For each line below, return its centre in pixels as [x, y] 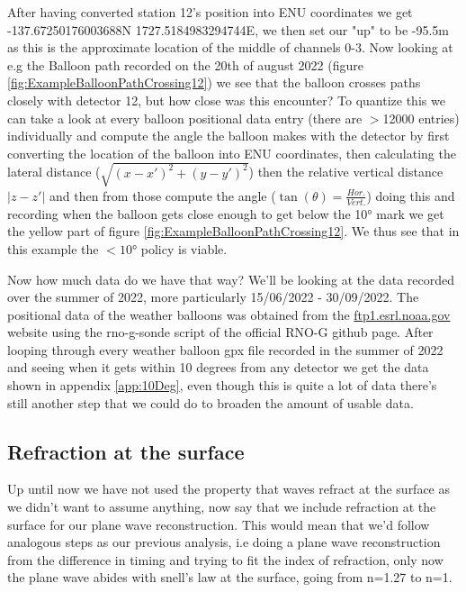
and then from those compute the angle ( [162, 195]
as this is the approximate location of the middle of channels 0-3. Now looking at [230, 47]
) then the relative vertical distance [346, 172]
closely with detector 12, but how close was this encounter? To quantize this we [226, 100]
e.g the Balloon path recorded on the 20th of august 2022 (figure [185, 64]
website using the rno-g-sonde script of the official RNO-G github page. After [220, 332]
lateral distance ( [54, 172]
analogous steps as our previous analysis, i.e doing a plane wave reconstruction [224, 542]
